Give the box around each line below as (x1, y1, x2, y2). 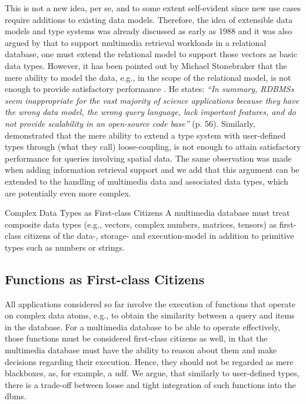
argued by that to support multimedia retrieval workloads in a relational (5, 36, 267, 48)
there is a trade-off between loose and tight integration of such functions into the (5, 378, 296, 390)
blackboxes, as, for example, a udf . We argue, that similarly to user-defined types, (5, 367, 300, 379)
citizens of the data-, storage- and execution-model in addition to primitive (24, 229, 294, 242)
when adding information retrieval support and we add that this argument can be (5, 163, 300, 176)
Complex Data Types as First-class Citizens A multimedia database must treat (5, 206, 290, 219)
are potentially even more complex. (5, 186, 131, 199)
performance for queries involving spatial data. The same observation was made (5, 152, 292, 164)
